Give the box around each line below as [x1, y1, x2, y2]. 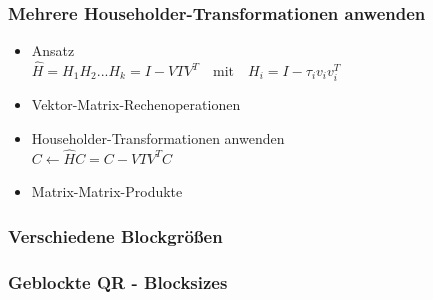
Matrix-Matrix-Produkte [31, 181, 183, 202]
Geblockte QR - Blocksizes [8, 269, 228, 294]
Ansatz [31, 40, 75, 61]
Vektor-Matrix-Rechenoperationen [31, 94, 241, 115]
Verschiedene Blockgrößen [8, 223, 223, 248]
